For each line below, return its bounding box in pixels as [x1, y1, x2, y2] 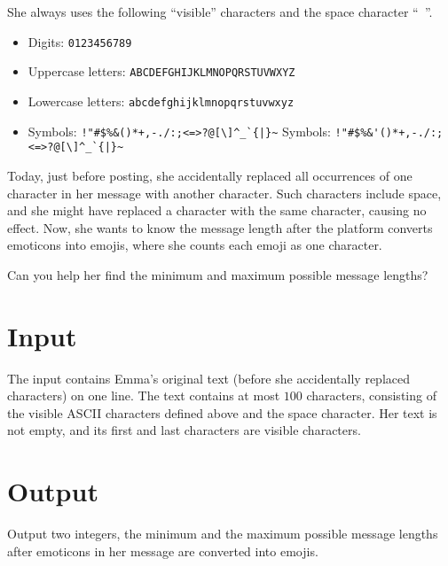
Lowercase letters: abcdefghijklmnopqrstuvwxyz [28, 91, 295, 110]
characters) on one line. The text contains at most [7, 386, 280, 405]
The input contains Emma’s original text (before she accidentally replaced [7, 368, 410, 387]
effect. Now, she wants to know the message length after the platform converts [7, 218, 433, 236]
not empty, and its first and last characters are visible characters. [7, 421, 361, 439]
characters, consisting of [306, 386, 436, 405]
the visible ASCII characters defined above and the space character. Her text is [7, 403, 437, 422]
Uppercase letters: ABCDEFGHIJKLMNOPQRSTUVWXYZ [28, 62, 295, 81]
